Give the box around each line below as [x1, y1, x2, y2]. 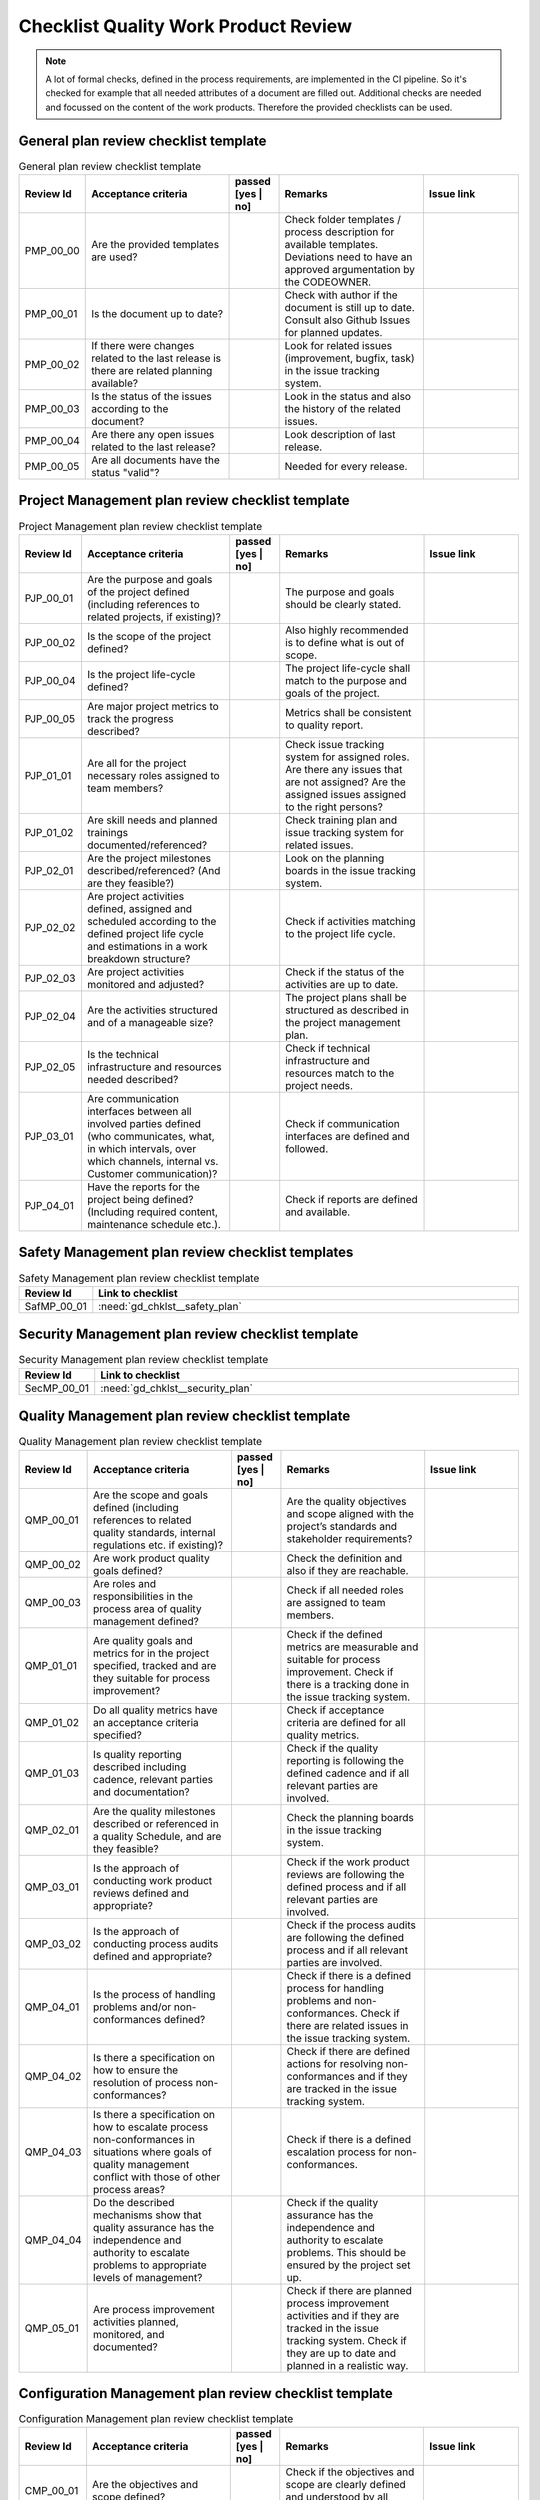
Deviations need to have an [284, 250, 413, 264]
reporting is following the [286, 1753, 405, 1767]
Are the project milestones [86, 851, 212, 865]
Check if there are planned [286, 2283, 412, 2297]
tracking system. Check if [286, 2333, 407, 2347]
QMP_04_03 [24, 2145, 82, 2159]
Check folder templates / [284, 213, 402, 226]
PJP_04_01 [24, 1198, 74, 1212]
